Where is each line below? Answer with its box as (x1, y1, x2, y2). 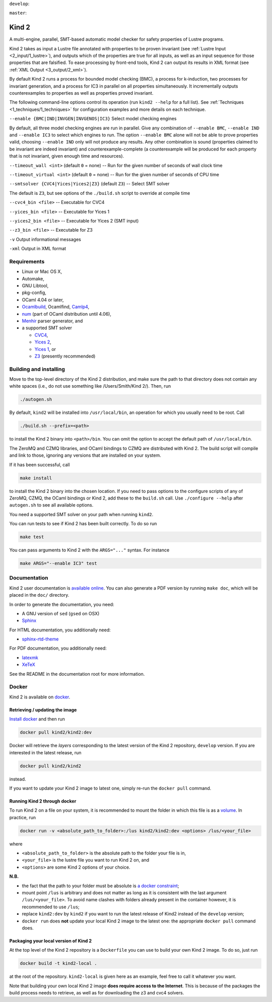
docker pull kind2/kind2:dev (20, 730, 92, 735)
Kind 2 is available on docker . (9, 694, 71, 700)
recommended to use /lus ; (22, 904, 80, 910)
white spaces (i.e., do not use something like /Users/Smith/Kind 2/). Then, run (9, 383, 171, 389)
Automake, (22, 275, 45, 281)
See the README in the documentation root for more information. (9, 671, 145, 677)
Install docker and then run (9, 716, 65, 722)
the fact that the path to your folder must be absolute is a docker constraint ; (22, 883, 179, 889)
